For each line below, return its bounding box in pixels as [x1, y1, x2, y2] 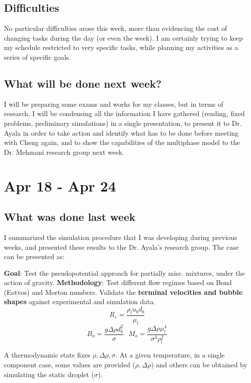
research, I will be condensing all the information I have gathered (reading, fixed [4, 108, 245, 119]
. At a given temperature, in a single [115, 350, 225, 360]
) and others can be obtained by [151, 359, 248, 369]
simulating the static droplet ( [4, 369, 94, 379]
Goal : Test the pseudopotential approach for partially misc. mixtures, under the [4, 267, 245, 278]
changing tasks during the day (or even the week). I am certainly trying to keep [4, 32, 243, 43]
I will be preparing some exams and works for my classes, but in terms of [4, 98, 224, 109]
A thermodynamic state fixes [4, 350, 91, 360]
